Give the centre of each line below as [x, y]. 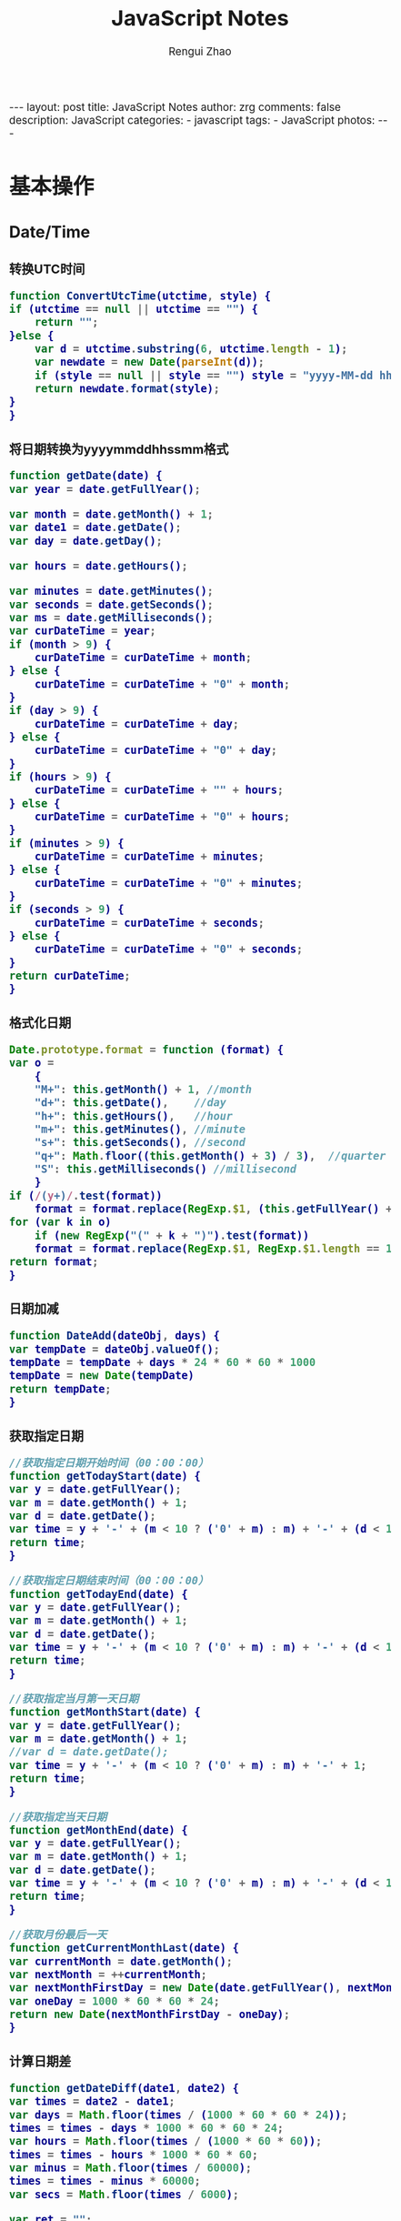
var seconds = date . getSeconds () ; [111, 604]
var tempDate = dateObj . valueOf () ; [115, 1349]
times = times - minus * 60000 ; [105, 2181]
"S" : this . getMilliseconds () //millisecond [165, 1169]
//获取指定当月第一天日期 [74, 1698]
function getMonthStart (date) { [105, 1712]
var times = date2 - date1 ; [93, 2101]
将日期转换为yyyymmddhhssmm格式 [119, 449]
